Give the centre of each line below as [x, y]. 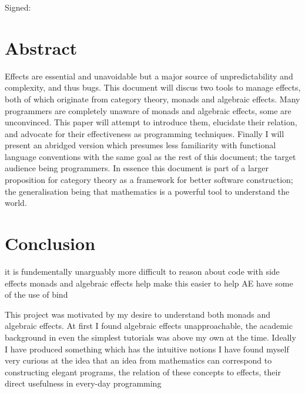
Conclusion [50, 243]
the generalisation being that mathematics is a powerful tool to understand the [147, 191]
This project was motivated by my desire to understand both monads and [138, 314]
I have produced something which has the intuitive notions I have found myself [147, 349]
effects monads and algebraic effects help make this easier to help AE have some [149, 283]
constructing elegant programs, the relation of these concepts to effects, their [143, 372]
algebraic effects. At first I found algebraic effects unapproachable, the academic [149, 326]
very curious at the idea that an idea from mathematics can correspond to [138, 360]
